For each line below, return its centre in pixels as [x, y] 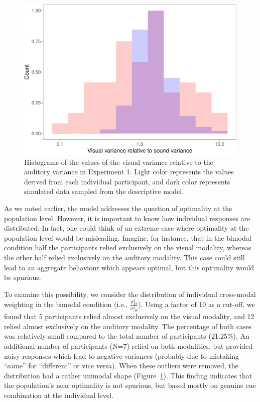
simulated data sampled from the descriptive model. [104, 191]
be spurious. [23, 277]
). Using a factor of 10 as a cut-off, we [197, 304]
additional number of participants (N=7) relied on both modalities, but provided [128, 345]
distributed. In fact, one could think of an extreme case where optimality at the [126, 228]
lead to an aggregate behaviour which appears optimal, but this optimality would [129, 267]
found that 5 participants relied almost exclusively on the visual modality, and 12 [129, 316]
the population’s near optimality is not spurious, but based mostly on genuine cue [130, 385]
